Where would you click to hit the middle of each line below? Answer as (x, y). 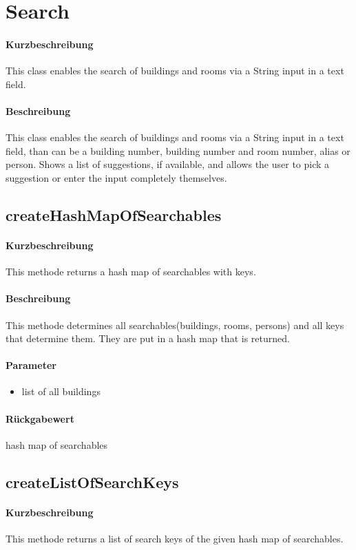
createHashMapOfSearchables (114, 214)
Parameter (31, 365)
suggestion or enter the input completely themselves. (116, 177)
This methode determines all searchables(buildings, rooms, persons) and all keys (175, 325)
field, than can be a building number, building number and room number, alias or (178, 150)
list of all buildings (61, 391)
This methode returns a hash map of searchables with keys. (131, 272)
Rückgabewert (40, 418)
